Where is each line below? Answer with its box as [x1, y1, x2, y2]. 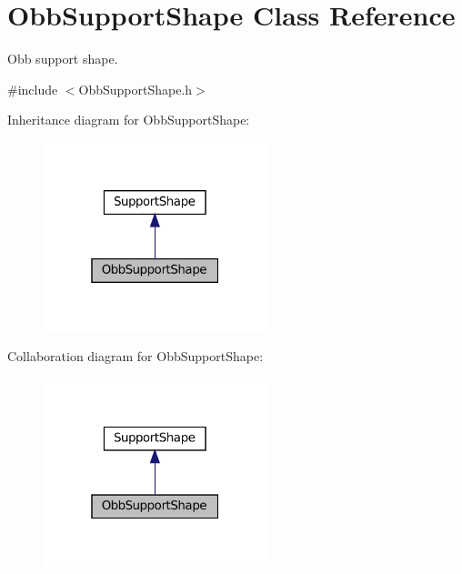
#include [7, 79, 58, 98]
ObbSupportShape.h [78, 79, 193, 98]
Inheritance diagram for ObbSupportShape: [7, 110, 250, 129]
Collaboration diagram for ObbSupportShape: [7, 347, 264, 366]
